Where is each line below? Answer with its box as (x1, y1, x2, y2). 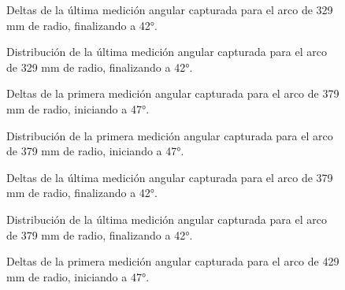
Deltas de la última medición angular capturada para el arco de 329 (6, 2, 333, 17)
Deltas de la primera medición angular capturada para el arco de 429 (6, 253, 339, 270)
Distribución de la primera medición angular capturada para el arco (6, 127, 333, 143)
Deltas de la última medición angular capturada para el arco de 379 (6, 169, 333, 185)
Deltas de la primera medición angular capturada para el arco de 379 (6, 85, 339, 102)
